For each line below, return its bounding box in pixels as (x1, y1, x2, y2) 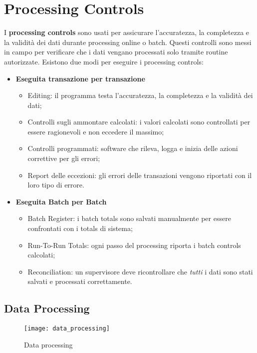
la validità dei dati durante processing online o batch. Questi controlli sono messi (4, 36, 252, 47)
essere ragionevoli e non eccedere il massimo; (27, 126, 164, 136)
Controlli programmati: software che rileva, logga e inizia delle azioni (27, 143, 238, 153)
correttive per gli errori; (27, 153, 100, 163)
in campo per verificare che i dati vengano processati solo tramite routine (4, 46, 228, 57)
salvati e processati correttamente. (27, 276, 132, 286)
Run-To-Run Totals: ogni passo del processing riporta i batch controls (27, 239, 241, 250)
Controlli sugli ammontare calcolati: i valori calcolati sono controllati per (27, 116, 251, 127)
